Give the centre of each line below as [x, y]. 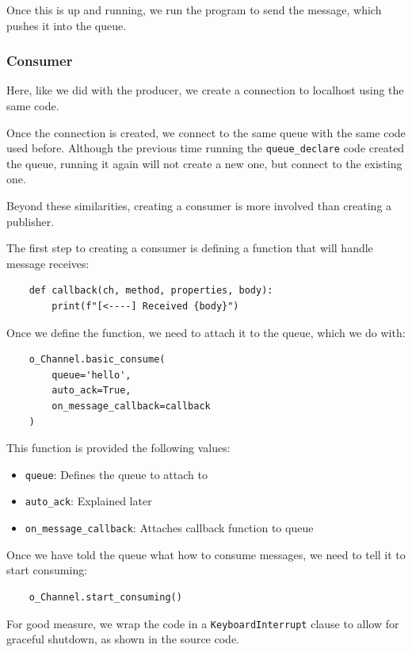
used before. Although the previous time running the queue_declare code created [206, 148]
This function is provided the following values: [118, 448]
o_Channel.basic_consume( [97, 360]
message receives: [48, 263]
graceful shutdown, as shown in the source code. [123, 639]
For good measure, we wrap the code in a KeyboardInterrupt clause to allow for [203, 623]
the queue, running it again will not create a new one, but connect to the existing [204, 163]
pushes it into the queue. [67, 25]
